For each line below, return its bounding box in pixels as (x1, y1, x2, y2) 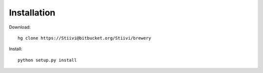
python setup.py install (18, 57, 77, 63)
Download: (9, 24, 31, 30)
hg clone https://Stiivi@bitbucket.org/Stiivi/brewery (18, 35, 151, 41)
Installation (9, 7, 56, 18)
